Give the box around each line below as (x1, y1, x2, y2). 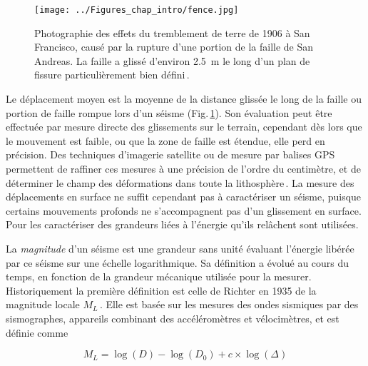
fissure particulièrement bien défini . (34, 67, 190, 82)
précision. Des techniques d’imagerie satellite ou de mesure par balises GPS (6, 147, 335, 162)
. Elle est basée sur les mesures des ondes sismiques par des (99, 297, 359, 312)
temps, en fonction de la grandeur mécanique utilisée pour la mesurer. (6, 269, 312, 284)
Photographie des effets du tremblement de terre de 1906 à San (34, 25, 310, 40)
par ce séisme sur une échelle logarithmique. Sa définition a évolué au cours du (6, 255, 349, 270)
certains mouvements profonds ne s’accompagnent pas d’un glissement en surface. (6, 203, 362, 218)
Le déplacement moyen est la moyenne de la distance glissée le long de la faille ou (6, 91, 362, 106)
